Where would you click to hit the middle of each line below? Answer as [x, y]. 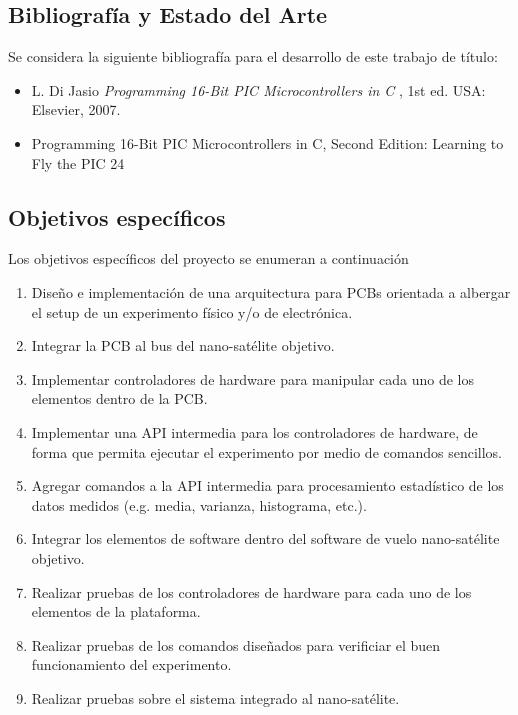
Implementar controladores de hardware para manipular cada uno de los [253, 378]
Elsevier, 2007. [76, 109]
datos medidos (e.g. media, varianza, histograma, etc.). [199, 504]
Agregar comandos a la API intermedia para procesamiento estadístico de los [267, 485]
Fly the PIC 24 [78, 162]
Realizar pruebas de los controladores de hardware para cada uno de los [251, 591]
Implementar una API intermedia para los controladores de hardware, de [254, 431]
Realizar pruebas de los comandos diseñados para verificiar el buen [236, 644]
